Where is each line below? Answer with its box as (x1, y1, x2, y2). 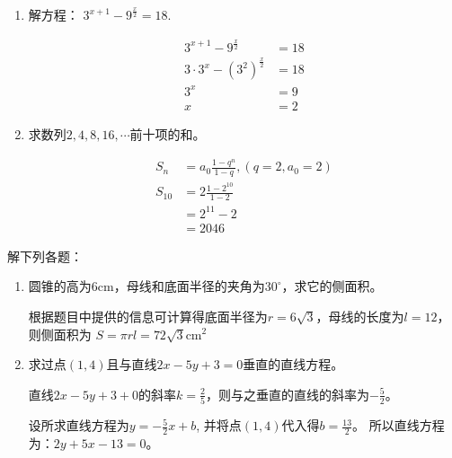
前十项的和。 (129, 124, 206, 143)
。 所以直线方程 (352, 416, 445, 435)
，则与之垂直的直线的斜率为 (205, 384, 369, 403)
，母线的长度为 (315, 306, 404, 325)
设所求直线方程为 (28, 416, 129, 435)
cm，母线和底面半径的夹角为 (97, 277, 265, 295)
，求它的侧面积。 (281, 277, 383, 295)
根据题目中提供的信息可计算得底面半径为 (28, 306, 268, 325)
